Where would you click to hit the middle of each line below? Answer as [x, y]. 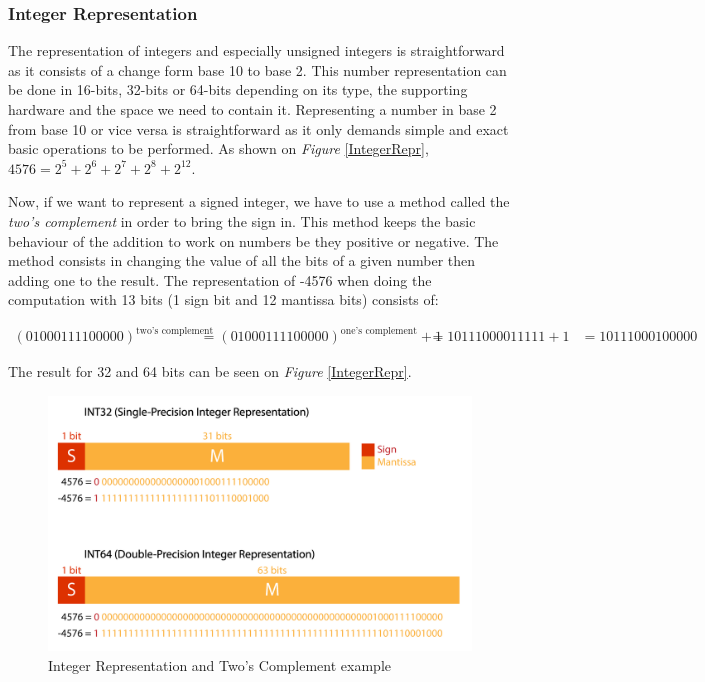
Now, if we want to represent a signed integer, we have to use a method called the [259, 201]
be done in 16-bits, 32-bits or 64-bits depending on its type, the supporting [238, 89]
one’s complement [379, 330]
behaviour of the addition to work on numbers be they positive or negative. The [253, 240]
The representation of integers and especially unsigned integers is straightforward [256, 50]
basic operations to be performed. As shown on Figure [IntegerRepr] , [218, 148]
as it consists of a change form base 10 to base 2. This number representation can [257, 69]
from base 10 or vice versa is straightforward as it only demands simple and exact [258, 128]
